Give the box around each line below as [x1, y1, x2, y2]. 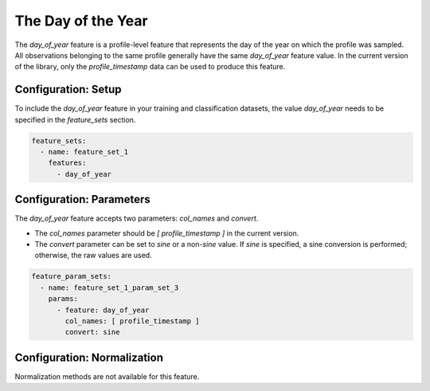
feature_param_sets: [31, 272, 111, 281]
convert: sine [64, 327, 120, 337]
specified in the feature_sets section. [14, 115, 136, 124]
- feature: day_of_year [57, 305, 150, 315]
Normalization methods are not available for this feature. [14, 371, 200, 381]
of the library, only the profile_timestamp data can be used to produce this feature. [14, 62, 286, 72]
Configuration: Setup [14, 83, 123, 96]
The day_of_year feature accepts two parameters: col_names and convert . [14, 213, 259, 223]
